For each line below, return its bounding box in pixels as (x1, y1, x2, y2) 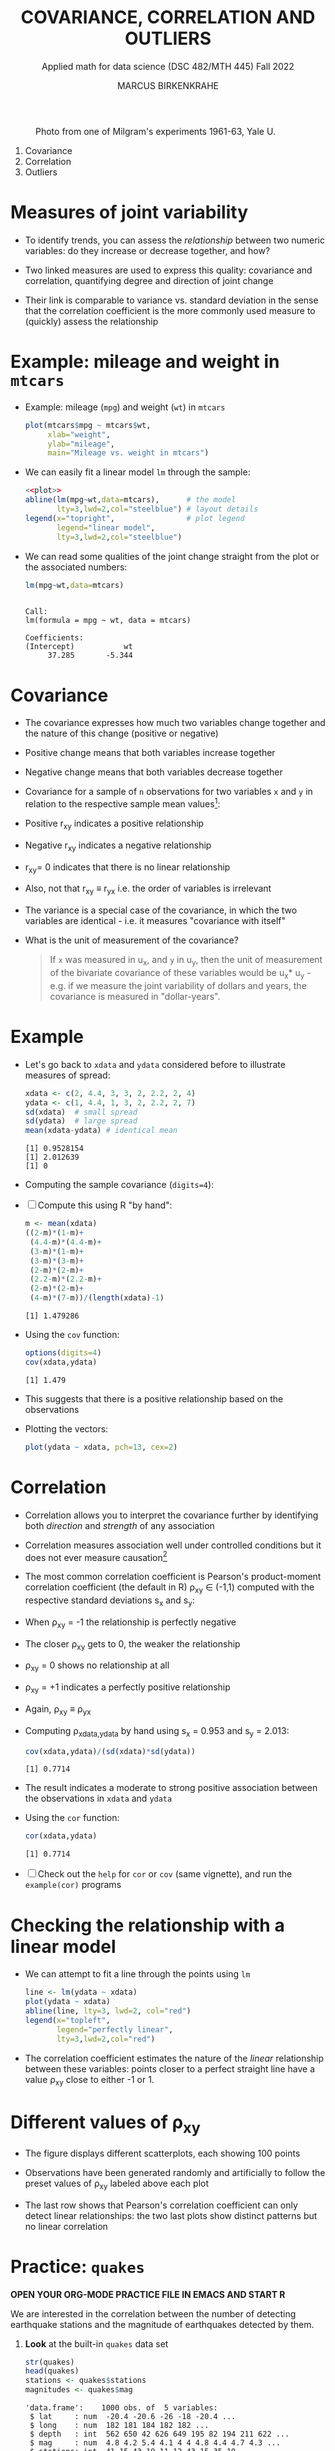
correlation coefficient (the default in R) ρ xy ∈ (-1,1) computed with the (24, 1581, 315, 1596)
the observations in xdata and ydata (24, 1792, 173, 1805)
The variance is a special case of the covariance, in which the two (24, 904, 298, 916)
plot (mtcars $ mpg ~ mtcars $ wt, (24, 420, 152, 430)
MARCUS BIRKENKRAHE (116, 79, 220, 91)
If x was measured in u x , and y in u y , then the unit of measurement (49, 954, 323, 968)
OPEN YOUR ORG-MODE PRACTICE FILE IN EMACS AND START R (10, 2288, 286, 2300)
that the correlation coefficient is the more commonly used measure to (24, 304, 316, 316)
